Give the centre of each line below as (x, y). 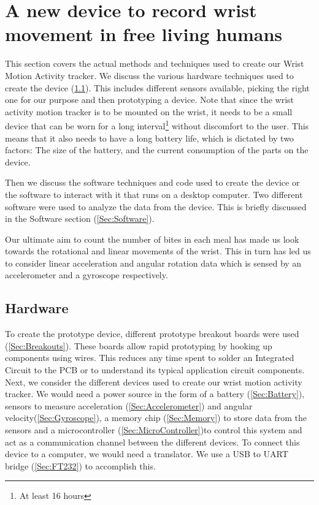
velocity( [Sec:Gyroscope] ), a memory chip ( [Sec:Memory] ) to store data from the (156, 418)
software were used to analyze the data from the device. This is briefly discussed (156, 206)
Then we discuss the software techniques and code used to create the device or (152, 182)
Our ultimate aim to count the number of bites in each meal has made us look (152, 239)
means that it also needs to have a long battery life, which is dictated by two (149, 138)
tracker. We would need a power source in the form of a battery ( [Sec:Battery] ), (155, 394)
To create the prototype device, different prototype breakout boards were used (152, 334)
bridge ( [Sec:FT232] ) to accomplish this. (80, 465)
